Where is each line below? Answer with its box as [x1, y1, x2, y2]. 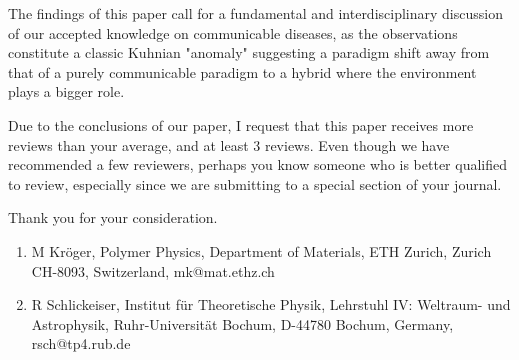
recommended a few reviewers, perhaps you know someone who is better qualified [8, 154, 508, 175]
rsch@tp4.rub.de [31, 333, 131, 354]
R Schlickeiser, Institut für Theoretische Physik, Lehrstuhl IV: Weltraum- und [31, 294, 511, 315]
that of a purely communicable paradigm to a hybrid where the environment [8, 61, 477, 82]
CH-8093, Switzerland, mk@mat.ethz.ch [31, 260, 275, 281]
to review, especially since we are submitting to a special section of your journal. [8, 173, 502, 194]
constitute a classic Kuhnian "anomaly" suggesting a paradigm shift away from [8, 42, 490, 63]
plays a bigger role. [8, 81, 125, 102]
